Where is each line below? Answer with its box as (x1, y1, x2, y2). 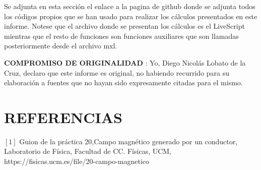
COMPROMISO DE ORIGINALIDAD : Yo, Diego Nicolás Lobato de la (4, 57, 246, 68)
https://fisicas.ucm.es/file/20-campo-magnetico (4, 156, 150, 166)
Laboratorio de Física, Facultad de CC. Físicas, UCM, (4, 146, 172, 156)
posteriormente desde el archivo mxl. (4, 40, 117, 51)
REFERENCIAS (4, 106, 123, 127)
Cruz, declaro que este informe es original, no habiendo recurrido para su (4, 67, 230, 78)
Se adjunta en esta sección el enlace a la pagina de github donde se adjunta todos (4, 1, 255, 11)
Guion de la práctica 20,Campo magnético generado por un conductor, (19, 136, 238, 146)
